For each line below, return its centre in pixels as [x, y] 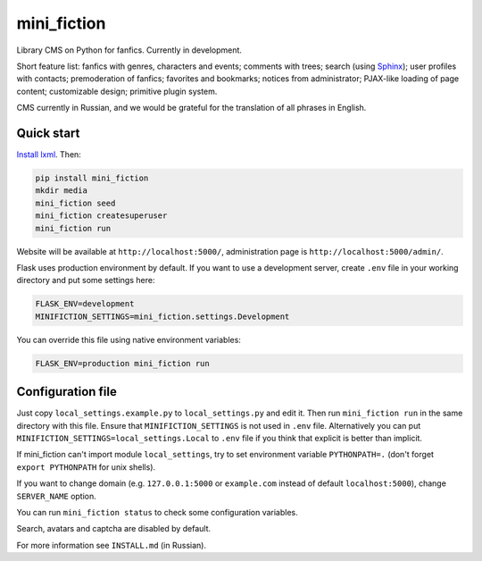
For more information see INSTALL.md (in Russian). [112, 545]
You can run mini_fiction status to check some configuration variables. [157, 512]
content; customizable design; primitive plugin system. [117, 91]
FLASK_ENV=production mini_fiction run [122, 363]
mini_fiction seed [75, 203]
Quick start [48, 133]
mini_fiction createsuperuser [101, 216]
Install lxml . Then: [49, 155]
